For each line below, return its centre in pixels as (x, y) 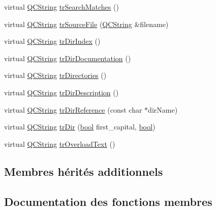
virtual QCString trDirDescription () (61, 92)
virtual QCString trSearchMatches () (61, 7)
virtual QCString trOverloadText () (60, 143)
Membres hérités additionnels (84, 171)
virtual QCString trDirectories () (55, 75)
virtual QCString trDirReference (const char (73, 109)
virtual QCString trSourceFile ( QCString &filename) (86, 24)
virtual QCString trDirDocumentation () (68, 58)
